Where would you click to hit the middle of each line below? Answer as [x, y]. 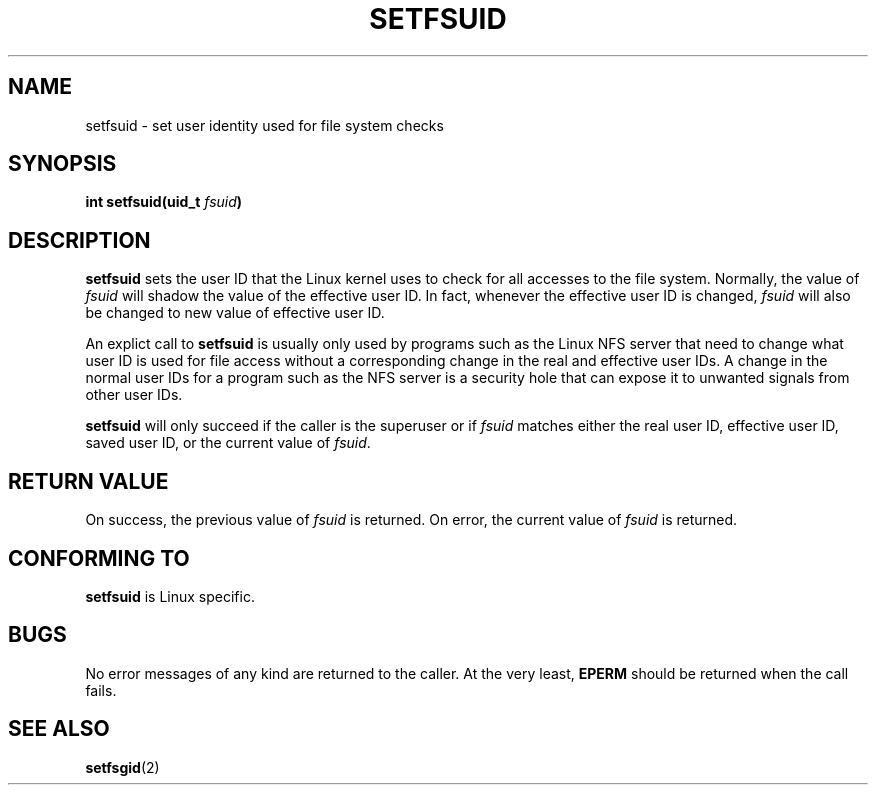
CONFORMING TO [99, 558]
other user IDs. [134, 395]
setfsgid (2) [122, 767]
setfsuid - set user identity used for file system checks [264, 125]
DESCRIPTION [79, 240]
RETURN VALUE [88, 481]
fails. [101, 690]
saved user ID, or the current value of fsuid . [228, 443]
